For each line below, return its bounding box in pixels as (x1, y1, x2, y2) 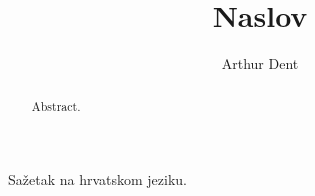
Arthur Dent (221, 53, 299, 74)
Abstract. (31, 97, 81, 114)
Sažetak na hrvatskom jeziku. (8, 169, 188, 190)
